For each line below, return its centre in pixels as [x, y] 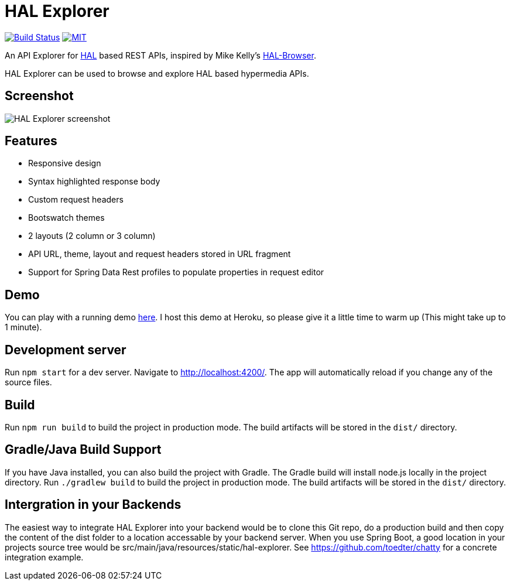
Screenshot [39, 96]
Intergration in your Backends [93, 505]
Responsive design [65, 163]
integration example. [44, 557]
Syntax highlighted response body [94, 182]
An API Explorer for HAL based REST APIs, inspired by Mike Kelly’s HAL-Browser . [160, 55]
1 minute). [23, 327]
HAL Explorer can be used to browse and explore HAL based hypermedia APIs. [157, 73]
